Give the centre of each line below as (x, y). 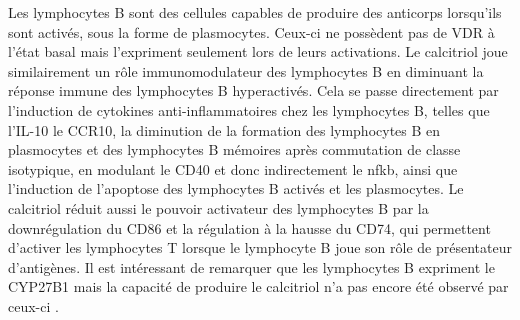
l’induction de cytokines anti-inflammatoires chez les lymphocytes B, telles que (249, 109)
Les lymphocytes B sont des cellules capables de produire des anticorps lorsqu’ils (255, 12)
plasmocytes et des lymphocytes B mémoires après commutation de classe (234, 149)
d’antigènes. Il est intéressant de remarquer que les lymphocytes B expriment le (251, 266)
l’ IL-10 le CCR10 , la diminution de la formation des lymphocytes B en (224, 129)
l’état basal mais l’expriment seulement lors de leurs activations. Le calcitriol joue (258, 51)
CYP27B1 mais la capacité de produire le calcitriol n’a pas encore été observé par (258, 286)
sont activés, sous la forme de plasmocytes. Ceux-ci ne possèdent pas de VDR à (251, 31)
